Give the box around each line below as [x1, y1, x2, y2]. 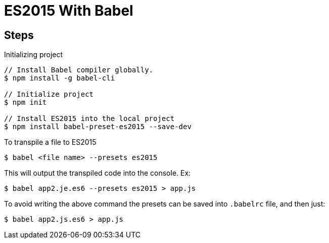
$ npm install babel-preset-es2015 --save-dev [4, 123, 192, 131]
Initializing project [4, 50, 63, 59]
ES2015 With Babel [4, 2, 133, 19]
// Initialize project [4, 90, 94, 99]
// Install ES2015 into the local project [4, 114, 175, 123]
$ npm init [4, 98, 47, 107]
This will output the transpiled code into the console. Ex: [4, 169, 191, 178]
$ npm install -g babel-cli [4, 74, 115, 83]
